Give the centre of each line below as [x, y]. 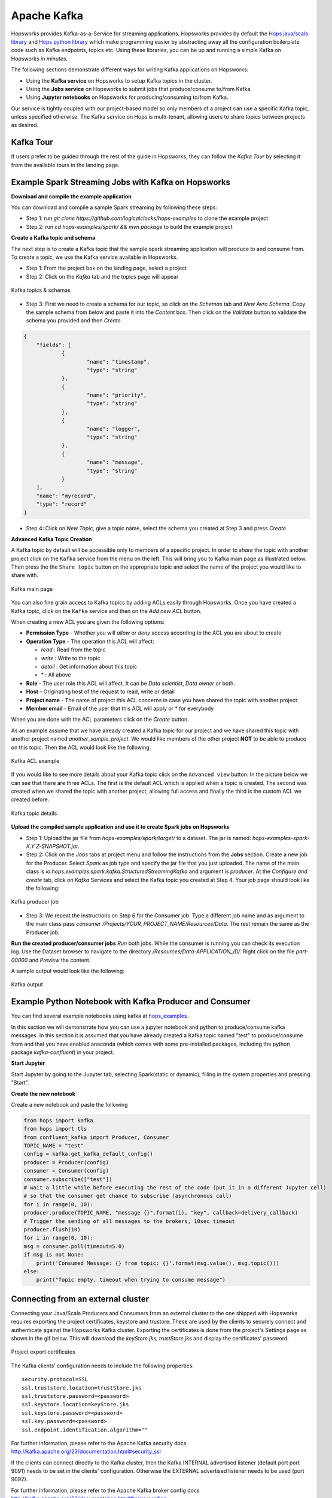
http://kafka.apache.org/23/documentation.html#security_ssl [86, 1452]
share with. [25, 575]
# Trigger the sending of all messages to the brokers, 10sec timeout [130, 1221]
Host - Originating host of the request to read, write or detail [100, 691]
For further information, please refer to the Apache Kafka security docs [99, 1443]
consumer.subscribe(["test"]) [68, 1179]
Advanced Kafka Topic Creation [51, 539]
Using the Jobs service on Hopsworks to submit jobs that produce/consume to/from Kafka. [139, 89]
